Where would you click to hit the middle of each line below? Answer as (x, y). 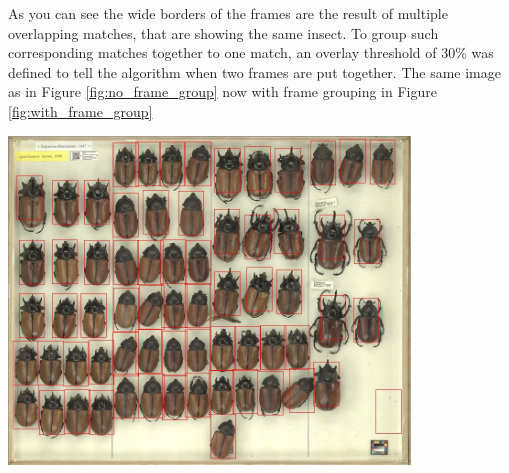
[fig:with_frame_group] (80, 110)
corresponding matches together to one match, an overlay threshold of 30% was (251, 52)
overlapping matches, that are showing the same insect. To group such (223, 32)
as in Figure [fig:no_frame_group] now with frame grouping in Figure (222, 91)
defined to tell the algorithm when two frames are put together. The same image (254, 71)
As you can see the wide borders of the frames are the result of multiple (228, 13)
